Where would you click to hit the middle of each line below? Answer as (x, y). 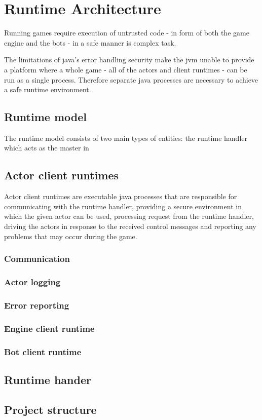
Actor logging (32, 282)
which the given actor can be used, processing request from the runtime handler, (129, 216)
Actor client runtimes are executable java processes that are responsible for (121, 196)
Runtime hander (48, 379)
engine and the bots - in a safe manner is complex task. (90, 42)
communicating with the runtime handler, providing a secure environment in (123, 206)
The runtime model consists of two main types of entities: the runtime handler (126, 138)
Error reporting (37, 305)
